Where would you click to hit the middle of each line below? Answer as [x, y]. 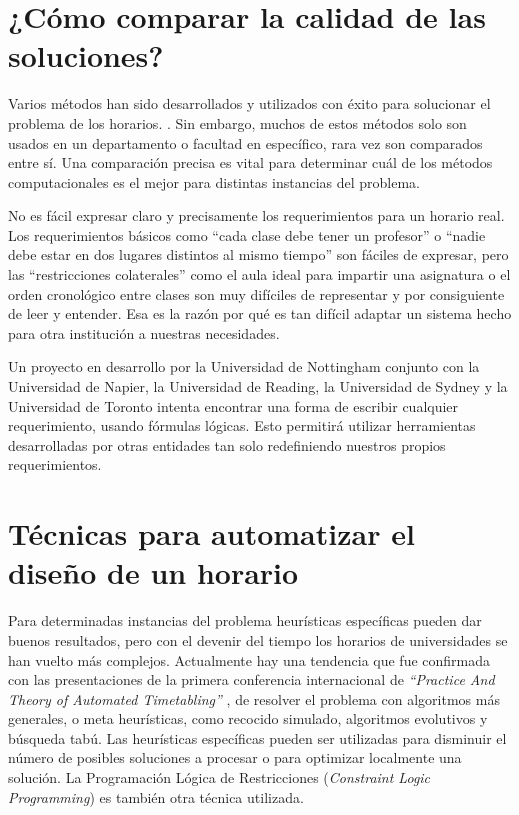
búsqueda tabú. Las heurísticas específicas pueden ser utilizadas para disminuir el [257, 737]
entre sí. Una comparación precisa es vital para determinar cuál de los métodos [250, 162]
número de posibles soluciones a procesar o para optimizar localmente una [235, 757]
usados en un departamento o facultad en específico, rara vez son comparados [245, 142]
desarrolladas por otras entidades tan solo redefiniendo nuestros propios [227, 444]
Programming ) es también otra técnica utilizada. [156, 796]
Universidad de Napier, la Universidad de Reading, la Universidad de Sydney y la [258, 386]
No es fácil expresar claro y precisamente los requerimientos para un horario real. [256, 215]
